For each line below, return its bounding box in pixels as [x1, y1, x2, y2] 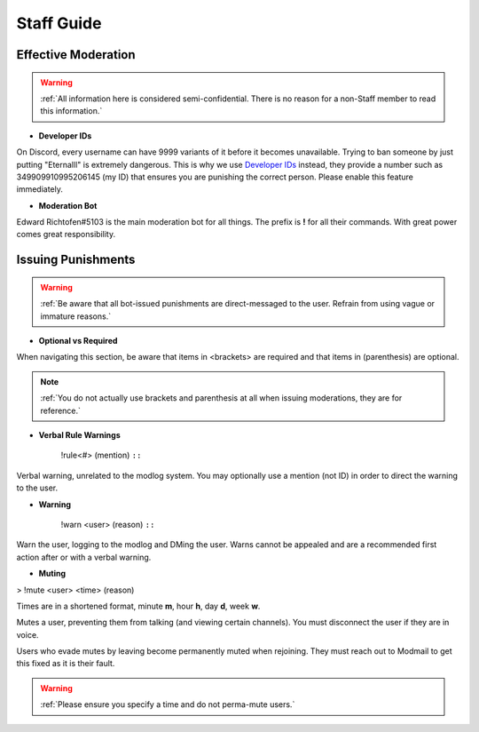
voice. [16, 629, 39, 640]
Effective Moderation [16, 47, 137, 62]
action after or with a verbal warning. [16, 552, 152, 562]
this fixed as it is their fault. [16, 658, 115, 669]
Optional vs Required [38, 336, 118, 346]
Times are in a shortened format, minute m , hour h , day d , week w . [16, 601, 261, 611]
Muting [38, 569, 67, 579]
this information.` [40, 106, 103, 116]
